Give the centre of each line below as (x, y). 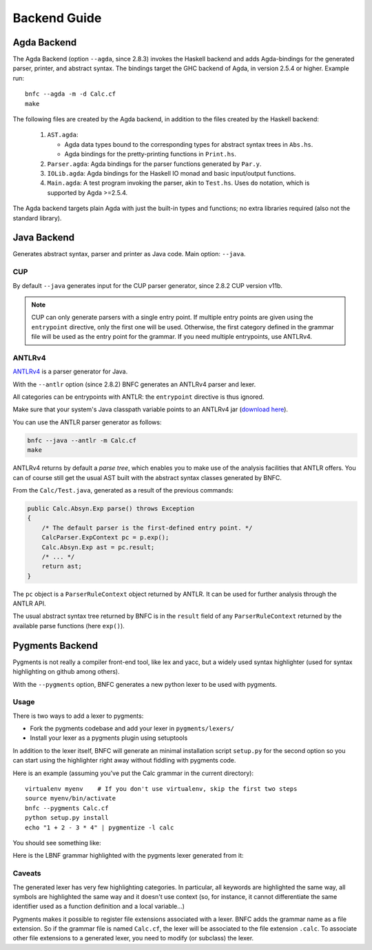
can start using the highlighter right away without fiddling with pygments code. (124, 761)
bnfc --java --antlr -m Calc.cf (82, 440)
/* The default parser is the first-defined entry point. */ (147, 528)
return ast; (62, 566)
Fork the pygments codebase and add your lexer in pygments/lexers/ (132, 729)
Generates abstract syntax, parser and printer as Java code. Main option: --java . (129, 254)
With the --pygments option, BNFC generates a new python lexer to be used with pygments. (145, 684)
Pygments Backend (55, 645)
